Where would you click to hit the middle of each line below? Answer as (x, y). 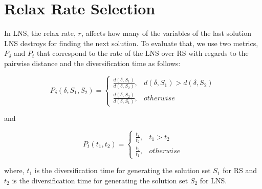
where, (14, 170)
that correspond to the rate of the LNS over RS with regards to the (143, 53)
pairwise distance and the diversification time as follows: (92, 63)
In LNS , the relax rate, (40, 33)
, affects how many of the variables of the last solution (166, 33)
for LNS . (213, 180)
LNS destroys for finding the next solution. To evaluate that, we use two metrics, (131, 43)
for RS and (240, 170)
